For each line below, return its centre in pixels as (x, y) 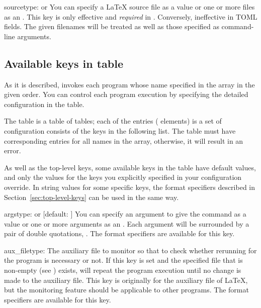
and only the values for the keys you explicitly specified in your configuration (123, 177)
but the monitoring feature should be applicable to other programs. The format (126, 290)
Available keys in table (64, 63)
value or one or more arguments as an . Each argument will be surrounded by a (127, 223)
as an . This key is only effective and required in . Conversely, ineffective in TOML (131, 16)
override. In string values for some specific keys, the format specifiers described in (130, 187)
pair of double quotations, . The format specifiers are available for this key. (119, 233)
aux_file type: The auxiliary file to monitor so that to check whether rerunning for (130, 250)
